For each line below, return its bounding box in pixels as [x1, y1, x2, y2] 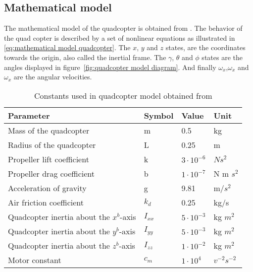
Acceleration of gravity [8, 182, 87, 194]
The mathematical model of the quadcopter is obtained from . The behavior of [4, 23, 243, 33]
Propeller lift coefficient [8, 153, 89, 165]
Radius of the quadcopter [8, 138, 96, 150]
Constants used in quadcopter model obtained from [34, 89, 212, 101]
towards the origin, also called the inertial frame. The [4, 52, 166, 62]
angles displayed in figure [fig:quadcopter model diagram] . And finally [4, 62, 216, 72]
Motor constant [8, 254, 61, 266]
